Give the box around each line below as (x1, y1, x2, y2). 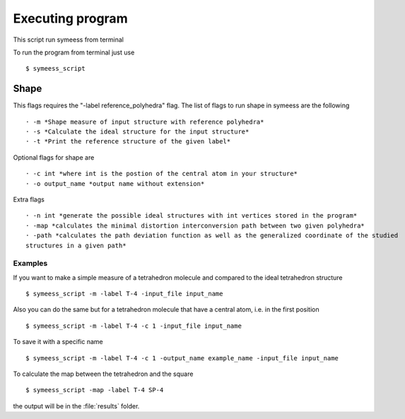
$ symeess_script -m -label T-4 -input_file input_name (25, 290, 223, 298)
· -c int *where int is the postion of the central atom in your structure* (25, 170, 298, 178)
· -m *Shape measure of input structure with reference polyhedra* (25, 117, 264, 126)
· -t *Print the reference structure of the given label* (25, 138, 231, 146)
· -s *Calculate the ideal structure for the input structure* (25, 128, 250, 136)
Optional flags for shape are (13, 153, 95, 162)
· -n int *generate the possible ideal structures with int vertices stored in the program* (25, 212, 358, 220)
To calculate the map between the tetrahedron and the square (13, 370, 194, 378)
